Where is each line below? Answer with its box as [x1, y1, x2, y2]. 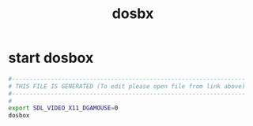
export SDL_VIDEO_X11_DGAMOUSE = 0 [8, 104, 119, 113]
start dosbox [8, 49, 94, 67]
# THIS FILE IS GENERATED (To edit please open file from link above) [8, 82, 246, 91]
